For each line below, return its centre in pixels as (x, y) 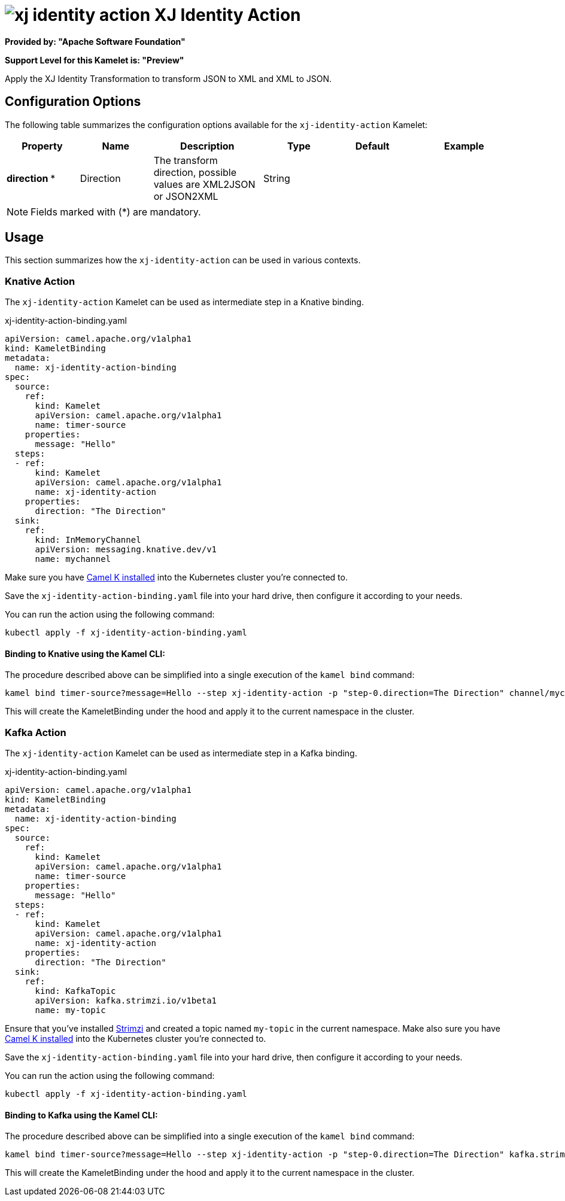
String (277, 178)
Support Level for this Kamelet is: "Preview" (95, 60)
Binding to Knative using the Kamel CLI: (85, 653)
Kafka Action (36, 732)
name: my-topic (70, 1010)
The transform (186, 160)
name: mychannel (73, 559)
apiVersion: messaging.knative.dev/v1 (126, 550)
